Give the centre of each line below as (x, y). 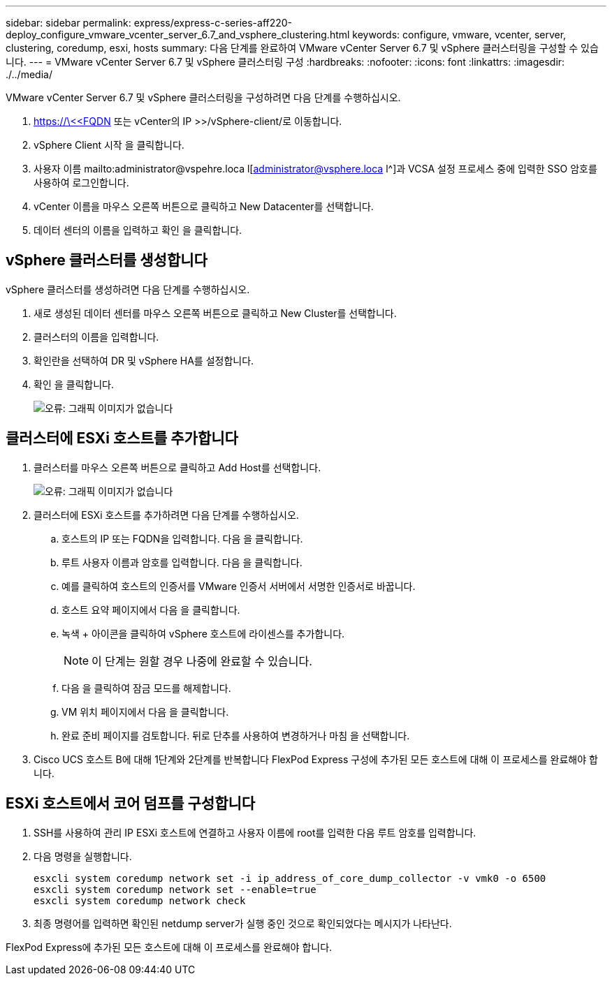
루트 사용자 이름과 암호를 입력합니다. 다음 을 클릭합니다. (182, 562)
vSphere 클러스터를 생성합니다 (107, 260)
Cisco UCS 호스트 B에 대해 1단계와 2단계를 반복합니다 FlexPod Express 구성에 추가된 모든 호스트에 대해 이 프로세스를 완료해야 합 (316, 759)
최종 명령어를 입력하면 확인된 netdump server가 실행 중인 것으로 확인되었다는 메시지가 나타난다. (243, 923)
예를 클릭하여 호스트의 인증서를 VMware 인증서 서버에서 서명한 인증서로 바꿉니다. (239, 586)
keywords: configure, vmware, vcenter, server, (459, 35)
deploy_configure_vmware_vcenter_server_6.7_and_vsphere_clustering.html (178, 35)
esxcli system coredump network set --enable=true (175, 889)
